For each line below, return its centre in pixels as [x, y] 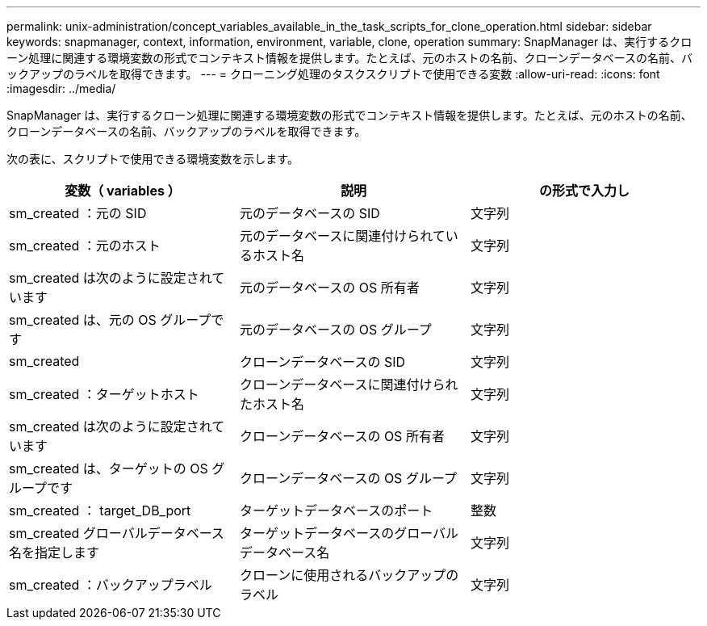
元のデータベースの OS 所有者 [329, 288]
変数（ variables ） [123, 191]
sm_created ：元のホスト [85, 246]
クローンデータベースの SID [322, 362]
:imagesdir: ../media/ [61, 88]
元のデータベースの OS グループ [335, 330]
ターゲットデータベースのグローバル [349, 533]
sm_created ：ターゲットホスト [104, 394]
